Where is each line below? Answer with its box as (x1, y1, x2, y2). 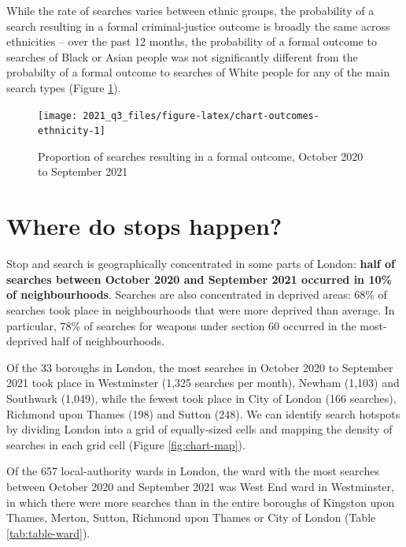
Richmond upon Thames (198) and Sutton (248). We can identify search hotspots (6, 405, 400, 422)
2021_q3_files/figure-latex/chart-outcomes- (83, 110, 319, 121)
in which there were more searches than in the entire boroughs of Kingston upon (6, 493, 395, 510)
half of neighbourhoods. (50, 333, 164, 349)
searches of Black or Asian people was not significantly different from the (6, 48, 358, 65)
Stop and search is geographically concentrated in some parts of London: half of (6, 255, 395, 272)
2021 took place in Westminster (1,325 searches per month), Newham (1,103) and (6, 374, 400, 391)
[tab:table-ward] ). (6, 524, 90, 541)
